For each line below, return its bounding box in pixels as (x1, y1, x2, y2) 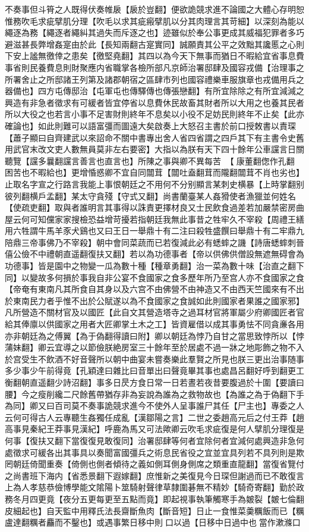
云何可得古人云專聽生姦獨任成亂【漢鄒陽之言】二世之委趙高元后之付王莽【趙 (5, 411, 304, 423)
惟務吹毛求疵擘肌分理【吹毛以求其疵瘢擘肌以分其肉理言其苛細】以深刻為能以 (5, 14, 304, 27)
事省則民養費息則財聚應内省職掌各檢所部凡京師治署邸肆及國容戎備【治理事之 (5, 61, 304, 73)
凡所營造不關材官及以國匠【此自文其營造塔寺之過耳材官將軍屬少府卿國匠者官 (5, 306, 304, 318)
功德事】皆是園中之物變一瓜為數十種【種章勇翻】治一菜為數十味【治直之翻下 (5, 259, 304, 272)
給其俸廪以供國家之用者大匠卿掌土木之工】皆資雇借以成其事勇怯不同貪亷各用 (5, 318, 304, 330)
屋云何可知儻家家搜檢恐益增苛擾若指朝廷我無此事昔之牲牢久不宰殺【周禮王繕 (5, 212, 304, 225)
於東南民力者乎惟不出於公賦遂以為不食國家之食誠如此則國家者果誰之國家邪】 (5, 294, 304, 306)
